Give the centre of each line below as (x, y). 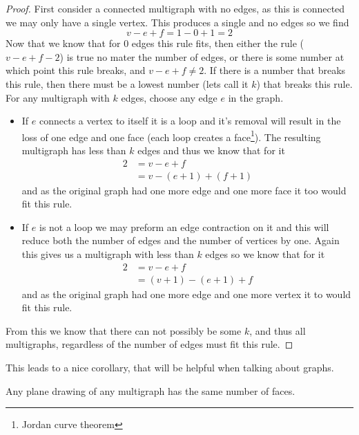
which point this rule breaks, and (76, 70)
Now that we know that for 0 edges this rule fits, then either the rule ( (155, 43)
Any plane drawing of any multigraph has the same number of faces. (151, 390)
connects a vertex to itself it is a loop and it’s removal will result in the (190, 121)
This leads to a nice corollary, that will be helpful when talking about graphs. (170, 368)
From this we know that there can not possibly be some (124, 330)
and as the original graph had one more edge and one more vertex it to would (186, 294)
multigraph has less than (74, 150)
